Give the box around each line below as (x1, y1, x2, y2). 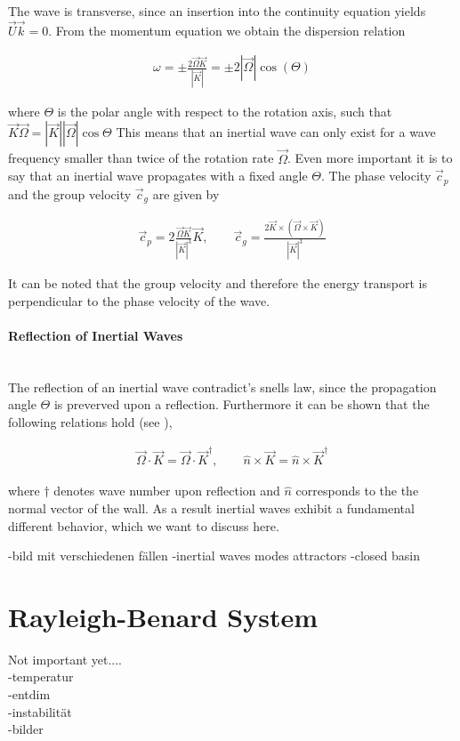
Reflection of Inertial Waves (8, 326, 183, 345)
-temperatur (8, 667, 74, 686)
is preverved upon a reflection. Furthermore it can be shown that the (53, 395, 430, 414)
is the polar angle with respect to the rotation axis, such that (57, 101, 392, 120)
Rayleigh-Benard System (8, 598, 319, 634)
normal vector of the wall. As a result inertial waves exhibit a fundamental (8, 498, 415, 517)
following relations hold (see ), (8, 413, 173, 431)
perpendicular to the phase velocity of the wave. (8, 291, 270, 310)
